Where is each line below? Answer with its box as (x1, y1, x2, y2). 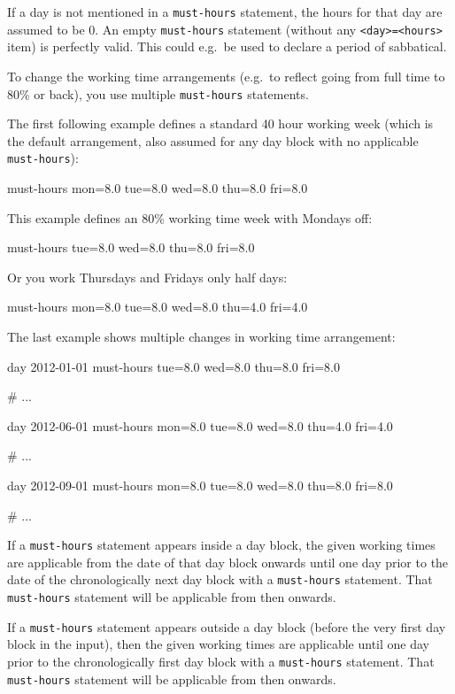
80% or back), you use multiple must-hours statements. (7, 84, 309, 103)
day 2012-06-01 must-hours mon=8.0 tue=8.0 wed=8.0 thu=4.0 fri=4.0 (7, 416, 393, 435)
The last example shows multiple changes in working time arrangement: (7, 327, 396, 345)
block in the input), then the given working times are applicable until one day (7, 635, 429, 653)
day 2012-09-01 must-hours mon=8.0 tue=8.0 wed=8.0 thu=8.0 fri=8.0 (7, 475, 393, 494)
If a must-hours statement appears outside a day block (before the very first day (7, 617, 446, 636)
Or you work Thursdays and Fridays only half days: (7, 267, 288, 286)
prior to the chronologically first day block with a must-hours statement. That (7, 652, 435, 670)
